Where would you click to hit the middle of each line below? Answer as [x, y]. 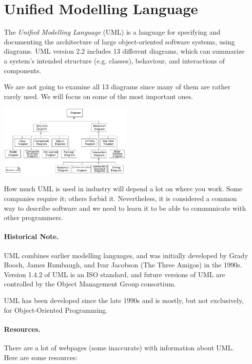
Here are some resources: [41, 357]
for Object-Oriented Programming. [56, 310]
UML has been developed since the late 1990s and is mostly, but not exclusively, [124, 300]
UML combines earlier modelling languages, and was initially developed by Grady [126, 255]
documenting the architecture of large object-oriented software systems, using [119, 41]
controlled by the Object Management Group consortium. [90, 284]
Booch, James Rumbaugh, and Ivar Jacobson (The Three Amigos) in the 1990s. [123, 265]
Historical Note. [31, 236]
